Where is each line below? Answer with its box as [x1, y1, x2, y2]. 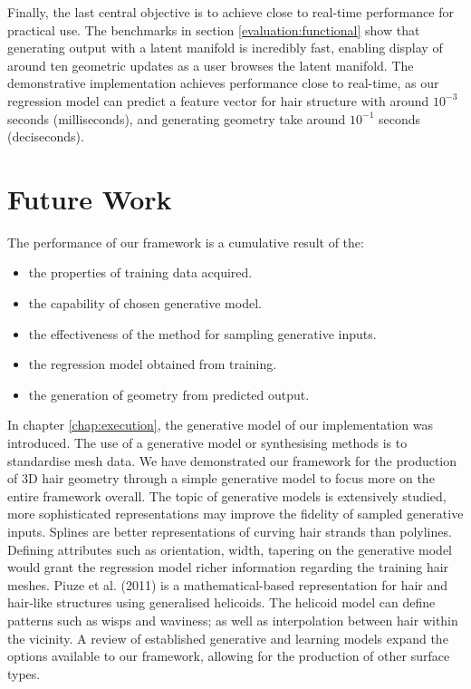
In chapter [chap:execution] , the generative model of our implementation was [7, 415, 433, 434]
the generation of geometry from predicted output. [28, 384, 310, 403]
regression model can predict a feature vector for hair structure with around [7, 91, 429, 110]
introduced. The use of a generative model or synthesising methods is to [7, 433, 408, 452]
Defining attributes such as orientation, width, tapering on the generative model [7, 539, 453, 558]
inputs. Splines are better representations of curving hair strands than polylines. [7, 522, 452, 540]
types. [7, 664, 41, 683]
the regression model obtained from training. [28, 354, 277, 374]
